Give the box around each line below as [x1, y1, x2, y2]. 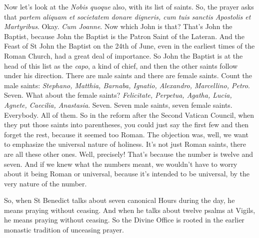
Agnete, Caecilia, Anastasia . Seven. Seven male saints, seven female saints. [4, 99, 232, 110]
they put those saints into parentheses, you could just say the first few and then [4, 119, 249, 130]
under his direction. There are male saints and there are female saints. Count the [4, 70, 252, 81]
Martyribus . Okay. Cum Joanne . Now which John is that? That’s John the [4, 21, 232, 32]
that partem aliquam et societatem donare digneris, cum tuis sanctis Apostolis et [4, 11, 251, 22]
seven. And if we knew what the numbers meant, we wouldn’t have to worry [4, 158, 237, 169]
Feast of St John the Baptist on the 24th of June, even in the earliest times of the [4, 41, 255, 51]
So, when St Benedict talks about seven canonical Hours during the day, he [4, 195, 235, 205]
